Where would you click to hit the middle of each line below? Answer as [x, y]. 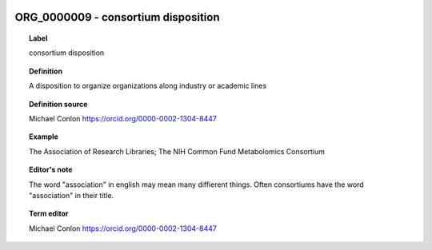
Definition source [58, 104]
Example [44, 137]
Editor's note [51, 170]
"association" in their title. [72, 195]
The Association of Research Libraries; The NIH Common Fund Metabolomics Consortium [177, 151]
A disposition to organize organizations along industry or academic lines [148, 86]
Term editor [49, 214]
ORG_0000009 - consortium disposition [117, 17]
